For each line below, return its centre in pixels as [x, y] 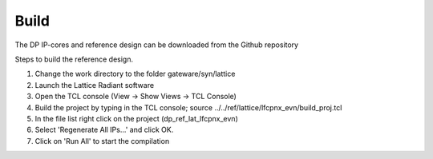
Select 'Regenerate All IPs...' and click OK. [104, 130]
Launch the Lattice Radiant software [95, 85]
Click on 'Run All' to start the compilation [102, 141]
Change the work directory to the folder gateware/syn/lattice [135, 74]
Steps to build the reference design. [74, 59]
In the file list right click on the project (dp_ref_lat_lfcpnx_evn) [136, 118]
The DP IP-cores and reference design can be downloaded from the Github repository [157, 45]
